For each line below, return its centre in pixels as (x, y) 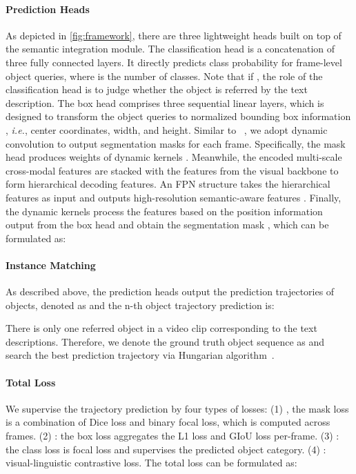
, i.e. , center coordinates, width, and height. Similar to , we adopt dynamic (167, 129)
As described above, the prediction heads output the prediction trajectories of (170, 292)
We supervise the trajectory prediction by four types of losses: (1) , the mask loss (177, 408)
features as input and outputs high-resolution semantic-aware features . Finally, (174, 197)
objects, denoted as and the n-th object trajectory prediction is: (140, 305)
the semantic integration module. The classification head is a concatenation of (170, 49)
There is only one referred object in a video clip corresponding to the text (161, 328)
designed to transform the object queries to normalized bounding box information (178, 116)
